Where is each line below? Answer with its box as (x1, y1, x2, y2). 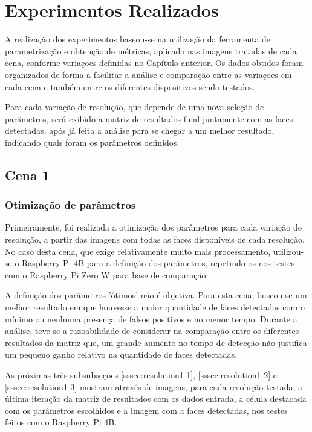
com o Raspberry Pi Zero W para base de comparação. (5, 268, 209, 281)
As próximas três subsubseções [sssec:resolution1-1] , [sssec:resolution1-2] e (5, 368, 278, 381)
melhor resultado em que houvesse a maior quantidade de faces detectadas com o (5, 301, 305, 313)
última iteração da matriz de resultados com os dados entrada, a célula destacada (5, 392, 307, 405)
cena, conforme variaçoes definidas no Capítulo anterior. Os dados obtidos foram (5, 56, 304, 69)
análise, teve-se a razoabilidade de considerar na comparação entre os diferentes (5, 324, 299, 337)
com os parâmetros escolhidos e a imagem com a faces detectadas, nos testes (5, 404, 288, 416)
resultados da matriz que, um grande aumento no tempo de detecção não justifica (5, 336, 307, 349)
